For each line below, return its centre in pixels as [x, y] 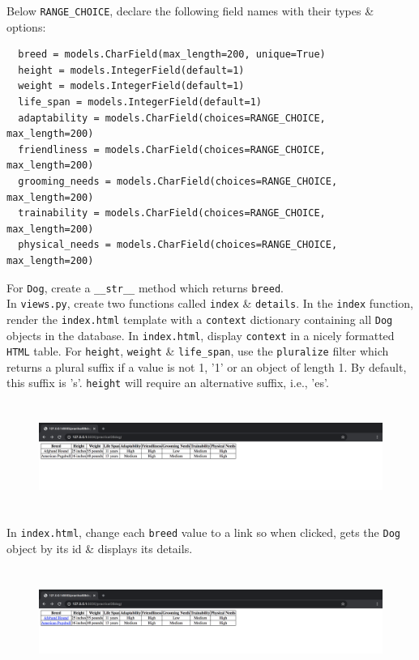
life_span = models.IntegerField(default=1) [140, 102]
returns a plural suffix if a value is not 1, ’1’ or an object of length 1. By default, [207, 366]
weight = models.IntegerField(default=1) [131, 86]
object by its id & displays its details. [100, 548]
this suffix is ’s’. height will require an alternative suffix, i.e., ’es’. [168, 383]
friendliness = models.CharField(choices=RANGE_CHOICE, [172, 149]
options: [26, 26]
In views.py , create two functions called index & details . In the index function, [210, 303]
